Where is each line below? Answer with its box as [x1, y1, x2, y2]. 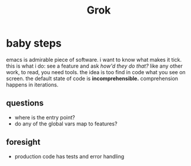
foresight [6, 137, 41, 147]
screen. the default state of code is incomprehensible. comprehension [6, 75, 178, 82]
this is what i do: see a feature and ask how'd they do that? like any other [6, 62, 183, 69]
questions [6, 98, 44, 108]
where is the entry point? [14, 114, 75, 121]
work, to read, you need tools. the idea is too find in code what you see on [6, 68, 186, 75]
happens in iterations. [6, 81, 59, 88]
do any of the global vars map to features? [14, 120, 118, 127]
